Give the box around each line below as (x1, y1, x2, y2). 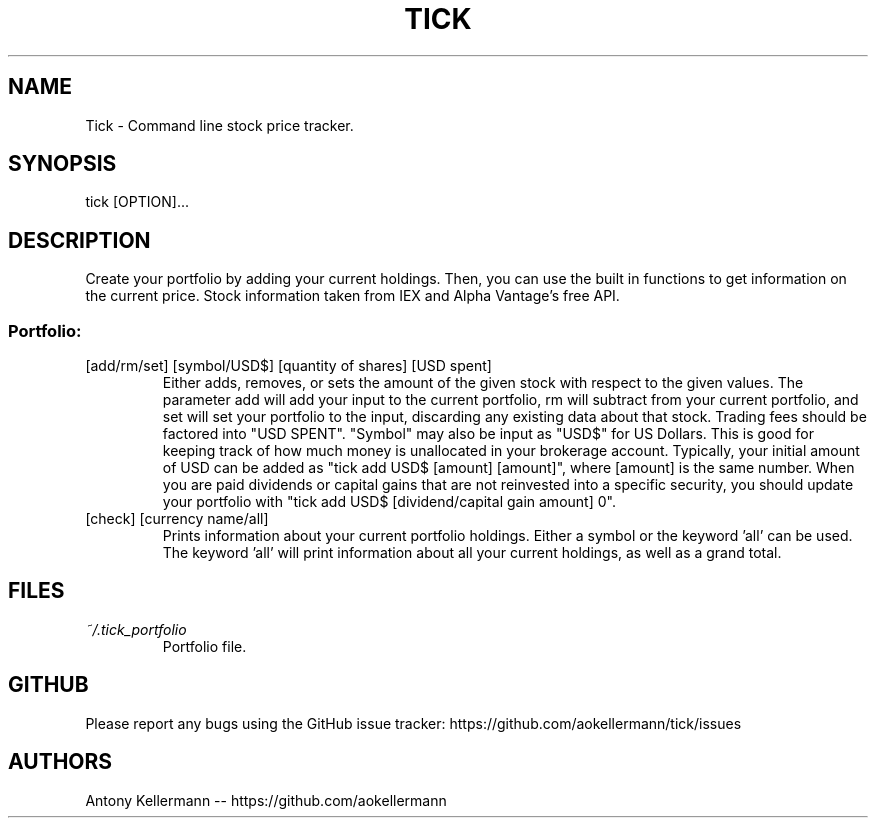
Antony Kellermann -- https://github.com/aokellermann (85, 791, 447, 809)
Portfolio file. (162, 637, 247, 655)
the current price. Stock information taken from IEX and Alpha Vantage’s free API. (85, 287, 620, 305)
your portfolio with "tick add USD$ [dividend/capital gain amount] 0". (162, 493, 616, 511)
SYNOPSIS (8, 151, 117, 177)
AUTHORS (8, 749, 113, 775)
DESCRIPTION (8, 227, 151, 253)
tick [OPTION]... (85, 193, 189, 211)
